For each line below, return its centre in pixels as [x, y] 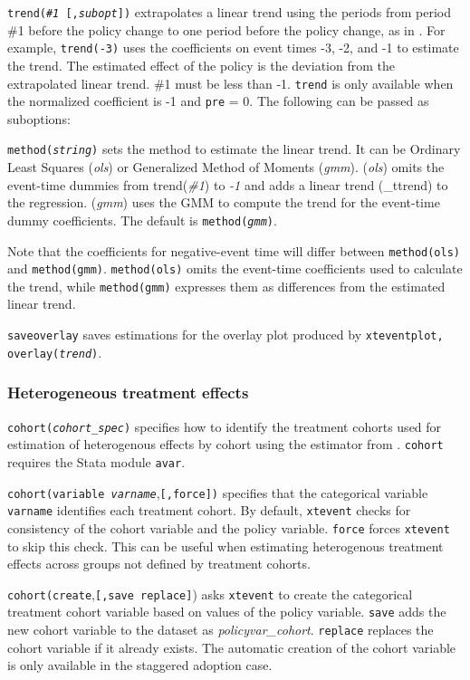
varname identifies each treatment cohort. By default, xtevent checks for [209, 510]
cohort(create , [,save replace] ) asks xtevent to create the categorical [210, 594]
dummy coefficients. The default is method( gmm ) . [142, 220]
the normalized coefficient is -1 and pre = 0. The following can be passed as [218, 101]
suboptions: [39, 118]
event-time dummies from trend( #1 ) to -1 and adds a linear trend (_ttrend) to [228, 184]
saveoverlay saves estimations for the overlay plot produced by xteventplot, [225, 335]
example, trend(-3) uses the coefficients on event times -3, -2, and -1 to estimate [233, 48]
